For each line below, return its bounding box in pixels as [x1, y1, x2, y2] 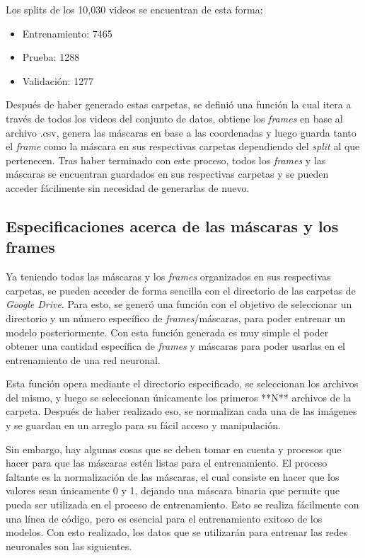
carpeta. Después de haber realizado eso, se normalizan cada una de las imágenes [6, 404, 357, 418]
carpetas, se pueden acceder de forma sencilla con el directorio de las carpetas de [6, 283, 356, 297]
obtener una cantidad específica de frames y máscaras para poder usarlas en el [6, 338, 345, 353]
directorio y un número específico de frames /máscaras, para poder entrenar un [6, 310, 346, 325]
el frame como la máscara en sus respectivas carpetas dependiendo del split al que [6, 139, 360, 154]
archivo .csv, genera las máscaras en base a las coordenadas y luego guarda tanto [6, 125, 357, 139]
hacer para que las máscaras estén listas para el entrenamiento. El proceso [6, 455, 328, 470]
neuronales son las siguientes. [6, 538, 132, 553]
